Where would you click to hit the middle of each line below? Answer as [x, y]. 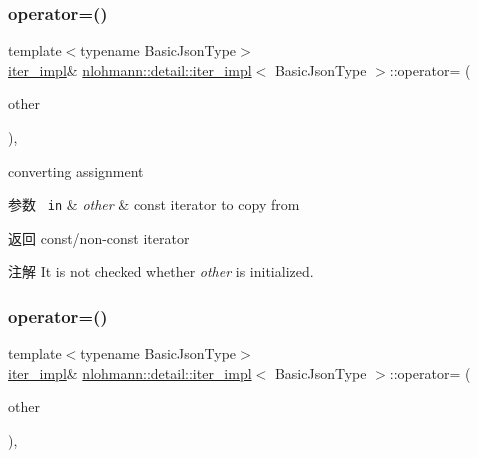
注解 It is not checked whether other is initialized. [161, 271]
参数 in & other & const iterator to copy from [154, 204]
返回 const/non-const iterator [99, 237]
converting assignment [76, 170]
